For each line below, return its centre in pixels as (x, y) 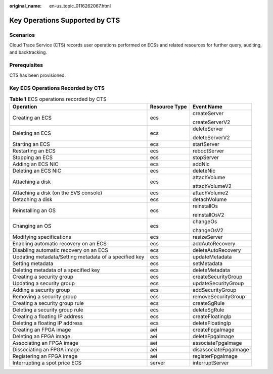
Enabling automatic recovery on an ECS (60, 244)
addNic (201, 164)
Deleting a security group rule (48, 310)
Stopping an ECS (33, 157)
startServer (206, 144)
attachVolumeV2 (212, 186)
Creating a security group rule (48, 303)
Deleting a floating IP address (48, 323)
